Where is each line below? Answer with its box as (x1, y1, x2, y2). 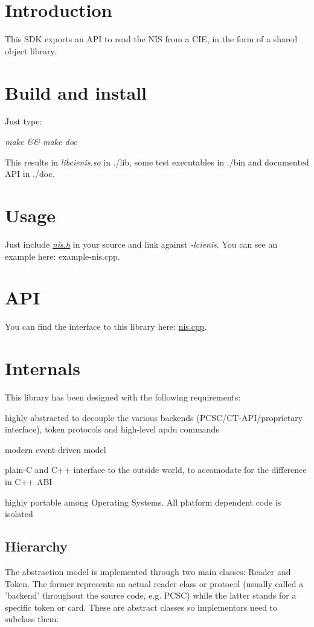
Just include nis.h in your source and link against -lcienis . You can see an (5, 237, 278, 250)
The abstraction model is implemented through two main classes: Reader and (5, 565, 291, 577)
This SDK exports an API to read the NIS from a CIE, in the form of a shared (5, 33, 298, 45)
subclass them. (5, 613, 59, 625)
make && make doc (5, 135, 77, 148)
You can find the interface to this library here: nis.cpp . (5, 320, 207, 333)
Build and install (5, 80, 147, 104)
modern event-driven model (5, 443, 106, 455)
